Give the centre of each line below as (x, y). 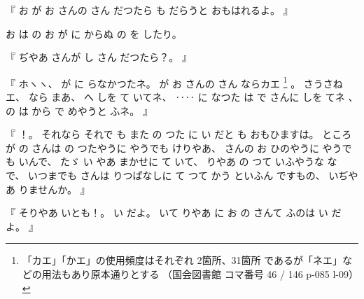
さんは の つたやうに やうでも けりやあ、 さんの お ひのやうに (175, 147)
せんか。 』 (64, 189)
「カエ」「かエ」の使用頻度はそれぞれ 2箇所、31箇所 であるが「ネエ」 (182, 260)
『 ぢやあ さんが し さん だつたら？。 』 (99, 57)
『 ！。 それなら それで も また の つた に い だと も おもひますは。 (162, 134)
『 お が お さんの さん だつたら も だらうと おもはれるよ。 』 (149, 10)
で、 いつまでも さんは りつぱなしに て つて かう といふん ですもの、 (166, 175)
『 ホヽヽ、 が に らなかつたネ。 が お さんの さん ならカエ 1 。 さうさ (169, 82)
